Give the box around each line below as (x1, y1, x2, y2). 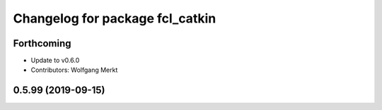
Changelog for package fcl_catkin (13, 11, 216, 26)
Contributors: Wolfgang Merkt (30, 66, 118, 74)
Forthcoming (13, 37, 71, 49)
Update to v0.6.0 (30, 56, 80, 65)
